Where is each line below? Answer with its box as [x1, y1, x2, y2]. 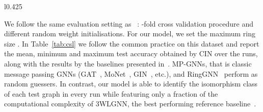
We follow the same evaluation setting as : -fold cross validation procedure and [4, 18, 253, 29]
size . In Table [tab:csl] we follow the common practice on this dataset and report [4, 38, 259, 49]
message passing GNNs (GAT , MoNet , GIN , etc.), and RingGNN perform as [4, 68, 258, 79]
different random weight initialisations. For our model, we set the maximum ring [4, 28, 255, 39]
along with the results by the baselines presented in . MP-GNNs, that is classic [4, 58, 252, 69]
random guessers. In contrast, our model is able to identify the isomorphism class [4, 78, 258, 89]
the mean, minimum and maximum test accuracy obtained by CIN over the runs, [4, 48, 258, 59]
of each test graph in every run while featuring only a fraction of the [4, 88, 218, 99]
